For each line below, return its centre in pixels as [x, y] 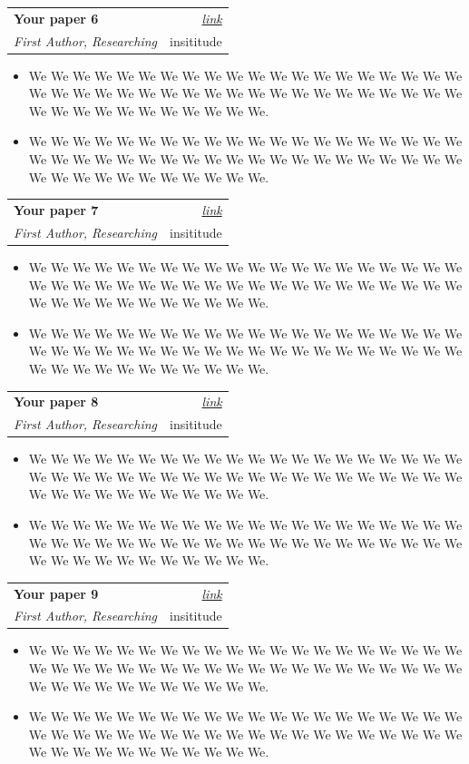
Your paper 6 [56, 18]
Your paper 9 [56, 593]
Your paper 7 [56, 210]
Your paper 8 [56, 402]
